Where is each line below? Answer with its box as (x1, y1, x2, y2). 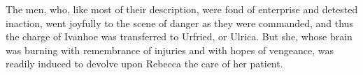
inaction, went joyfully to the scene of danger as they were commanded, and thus (6, 15, 353, 30)
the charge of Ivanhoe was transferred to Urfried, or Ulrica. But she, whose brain (6, 29, 353, 44)
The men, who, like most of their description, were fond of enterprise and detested (6, 2, 358, 16)
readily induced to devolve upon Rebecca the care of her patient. (6, 56, 283, 71)
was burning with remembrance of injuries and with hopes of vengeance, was (6, 42, 334, 57)
